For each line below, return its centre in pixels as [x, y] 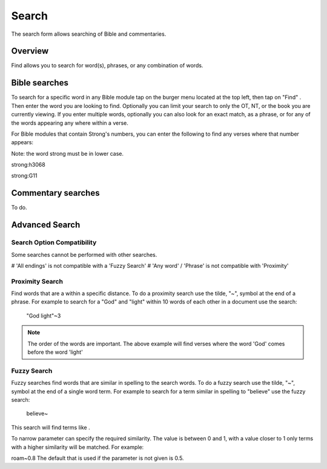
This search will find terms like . [51, 427]
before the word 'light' [55, 352]
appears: [22, 142]
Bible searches [40, 83]
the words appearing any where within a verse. [70, 123]
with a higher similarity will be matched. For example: [78, 447]
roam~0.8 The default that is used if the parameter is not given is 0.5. [97, 458]
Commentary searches [55, 193]
